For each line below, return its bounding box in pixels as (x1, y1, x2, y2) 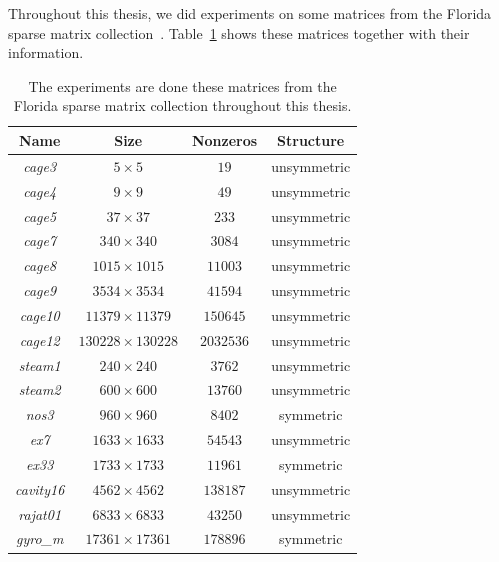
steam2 (18, 379, 61, 400)
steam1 (18, 354, 61, 375)
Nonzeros (191, 129, 258, 150)
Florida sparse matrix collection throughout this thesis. (13, 95, 352, 116)
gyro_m (15, 528, 64, 549)
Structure (277, 129, 345, 150)
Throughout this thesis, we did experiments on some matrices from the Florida (8, 3, 492, 23)
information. (8, 42, 84, 63)
